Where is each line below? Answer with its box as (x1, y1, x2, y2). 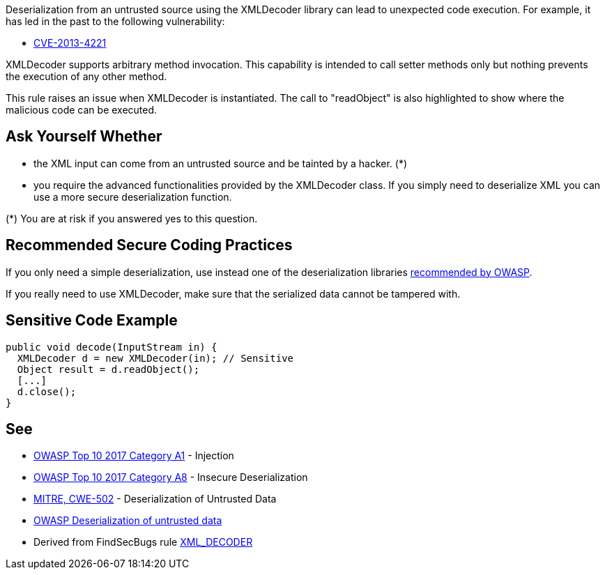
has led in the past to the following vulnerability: (6, 15, 225, 27)
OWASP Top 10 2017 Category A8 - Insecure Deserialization (33, 471, 308, 484)
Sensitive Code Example (6, 312, 178, 330)
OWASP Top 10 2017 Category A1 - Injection (33, 450, 234, 462)
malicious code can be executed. (6, 104, 158, 116)
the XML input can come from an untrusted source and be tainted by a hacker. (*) (33, 157, 408, 169)
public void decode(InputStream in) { (6, 341, 217, 353)
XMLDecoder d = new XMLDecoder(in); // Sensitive (17, 352, 294, 364)
